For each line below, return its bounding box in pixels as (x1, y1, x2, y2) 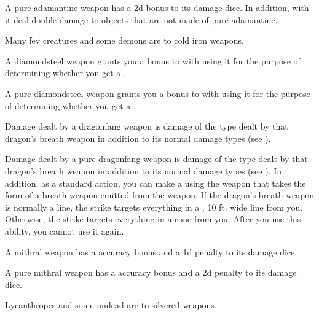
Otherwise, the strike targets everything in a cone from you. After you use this (5, 212, 301, 225)
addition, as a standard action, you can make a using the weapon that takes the (5, 176, 306, 189)
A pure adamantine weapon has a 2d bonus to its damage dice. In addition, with (5, 1, 309, 14)
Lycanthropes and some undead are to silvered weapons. (5, 298, 217, 311)
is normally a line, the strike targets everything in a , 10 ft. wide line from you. (5, 200, 303, 213)
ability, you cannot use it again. (5, 224, 124, 237)
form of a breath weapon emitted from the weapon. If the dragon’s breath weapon (5, 189, 315, 201)
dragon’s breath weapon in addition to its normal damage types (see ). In (5, 164, 282, 177)
